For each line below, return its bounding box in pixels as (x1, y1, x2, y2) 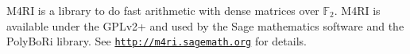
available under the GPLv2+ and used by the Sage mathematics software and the (6, 17, 404, 34)
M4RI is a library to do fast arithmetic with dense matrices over (6, 2, 319, 18)
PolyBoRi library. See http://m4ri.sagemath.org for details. (6, 33, 307, 49)
